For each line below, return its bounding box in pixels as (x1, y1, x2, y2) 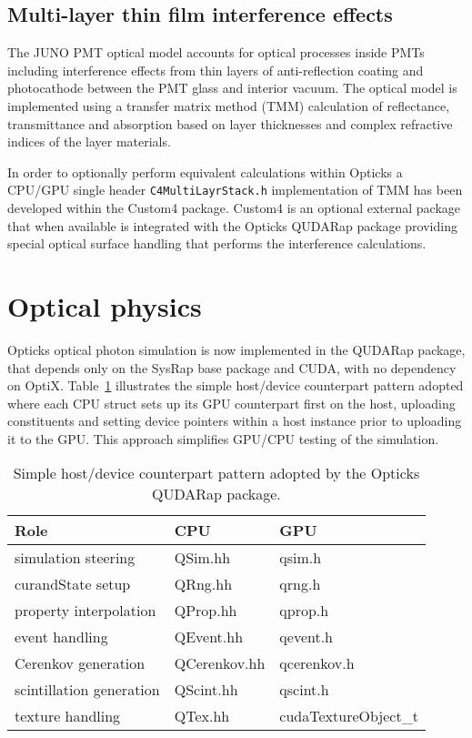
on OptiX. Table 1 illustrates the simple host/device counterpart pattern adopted (7, 376, 464, 395)
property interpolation (15, 600, 156, 622)
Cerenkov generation (15, 652, 146, 674)
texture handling (15, 705, 121, 727)
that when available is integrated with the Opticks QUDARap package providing (7, 216, 457, 235)
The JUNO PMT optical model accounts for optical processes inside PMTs (7, 43, 425, 62)
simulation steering (15, 547, 136, 569)
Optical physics (7, 287, 202, 324)
